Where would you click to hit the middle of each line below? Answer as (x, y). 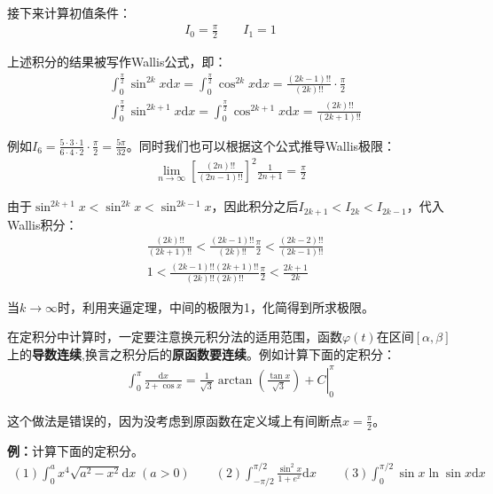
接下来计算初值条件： (69, 12)
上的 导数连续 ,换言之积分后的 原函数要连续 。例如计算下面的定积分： (201, 353)
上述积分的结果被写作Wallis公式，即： (117, 61)
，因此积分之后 (255, 206)
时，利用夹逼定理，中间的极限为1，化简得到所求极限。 (216, 306)
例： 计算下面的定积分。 (75, 450)
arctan (235, 380)
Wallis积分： (43, 224)
